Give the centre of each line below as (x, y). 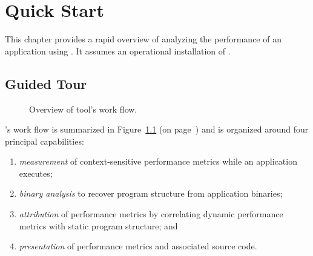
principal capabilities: (44, 141)
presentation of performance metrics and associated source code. (138, 246)
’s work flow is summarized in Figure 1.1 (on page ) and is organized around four (157, 129)
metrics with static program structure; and (98, 225)
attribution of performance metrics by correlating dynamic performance (151, 214)
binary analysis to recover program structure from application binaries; (151, 193)
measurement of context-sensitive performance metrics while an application (158, 161)
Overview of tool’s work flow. (83, 109)
